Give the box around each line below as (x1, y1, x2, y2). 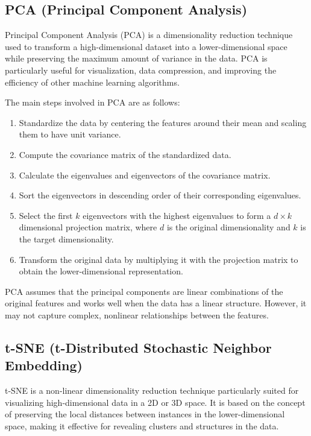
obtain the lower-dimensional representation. (19, 265, 183, 277)
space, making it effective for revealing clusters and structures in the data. (5, 419, 279, 432)
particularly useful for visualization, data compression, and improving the (5, 63, 277, 76)
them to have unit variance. (19, 128, 121, 141)
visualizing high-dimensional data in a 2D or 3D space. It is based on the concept (5, 396, 306, 408)
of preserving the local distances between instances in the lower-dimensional (5, 408, 285, 420)
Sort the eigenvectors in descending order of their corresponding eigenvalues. (19, 189, 301, 201)
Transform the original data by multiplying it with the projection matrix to (19, 253, 298, 265)
